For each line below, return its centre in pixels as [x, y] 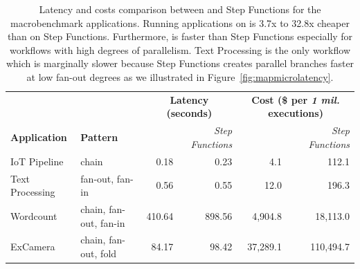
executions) [296, 113]
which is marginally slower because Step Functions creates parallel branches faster [180, 63]
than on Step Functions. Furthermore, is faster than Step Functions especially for [180, 36]
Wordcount [34, 215]
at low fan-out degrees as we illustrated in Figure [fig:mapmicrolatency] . [180, 76]
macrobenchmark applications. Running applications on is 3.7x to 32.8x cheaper [180, 22]
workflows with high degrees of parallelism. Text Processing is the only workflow [180, 49]
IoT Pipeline [37, 161]
